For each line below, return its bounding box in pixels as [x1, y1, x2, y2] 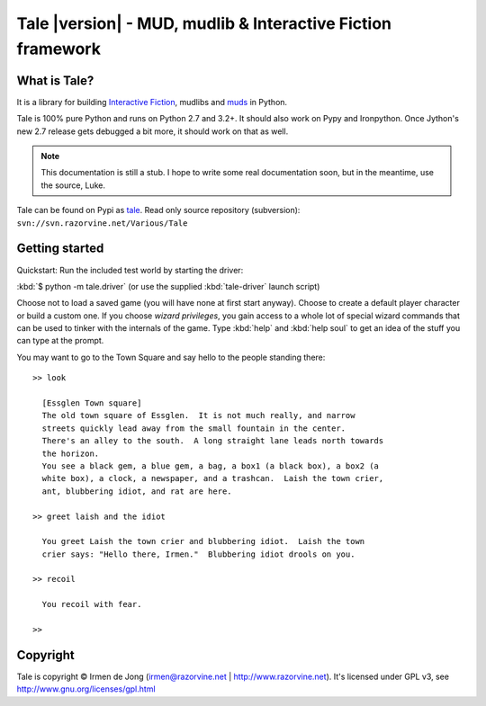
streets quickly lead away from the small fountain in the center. [41, 423, 346, 433]
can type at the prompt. [16, 335, 104, 346]
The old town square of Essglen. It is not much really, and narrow [41, 410, 355, 421]
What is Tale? [16, 73, 94, 88]
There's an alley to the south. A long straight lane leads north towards [41, 436, 384, 446]
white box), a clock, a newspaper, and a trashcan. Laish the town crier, [41, 473, 384, 484]
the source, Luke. [40, 180, 105, 191]
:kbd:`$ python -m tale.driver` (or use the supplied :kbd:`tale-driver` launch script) [16, 281, 320, 291]
